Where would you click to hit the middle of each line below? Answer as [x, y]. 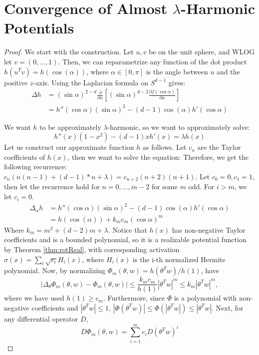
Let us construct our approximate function [69, 147]
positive [16, 82]
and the [228, 71]
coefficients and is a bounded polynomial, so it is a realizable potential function [125, 239]
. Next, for [228, 307]
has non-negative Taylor [209, 229]
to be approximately [70, 127]
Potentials [39, 28]
